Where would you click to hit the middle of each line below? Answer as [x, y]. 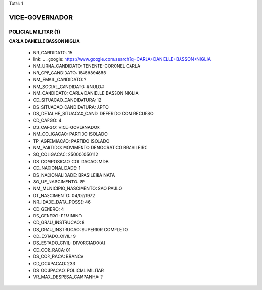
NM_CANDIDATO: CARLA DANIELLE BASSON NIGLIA [86, 93]
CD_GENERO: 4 [49, 209]
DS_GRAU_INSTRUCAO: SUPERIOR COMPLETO [81, 229]
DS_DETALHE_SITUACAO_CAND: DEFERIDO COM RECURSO [93, 114]
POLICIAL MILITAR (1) [35, 32]
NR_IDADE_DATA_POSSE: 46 [62, 202]
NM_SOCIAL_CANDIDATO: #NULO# [69, 86]
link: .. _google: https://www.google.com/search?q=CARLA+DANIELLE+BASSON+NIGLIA [122, 59]
